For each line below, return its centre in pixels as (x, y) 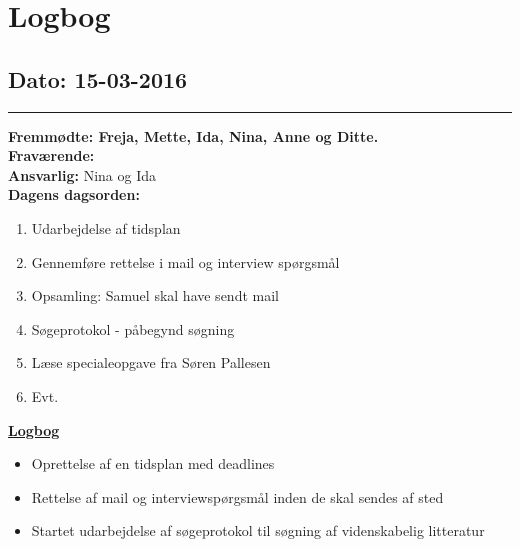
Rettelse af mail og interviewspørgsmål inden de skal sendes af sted (237, 496)
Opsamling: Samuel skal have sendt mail (155, 295)
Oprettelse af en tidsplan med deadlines (153, 463)
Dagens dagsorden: (74, 194)
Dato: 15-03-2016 (98, 78)
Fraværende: (51, 155)
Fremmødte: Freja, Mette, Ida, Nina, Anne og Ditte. (193, 135)
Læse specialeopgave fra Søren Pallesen (151, 362)
